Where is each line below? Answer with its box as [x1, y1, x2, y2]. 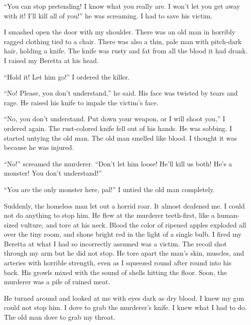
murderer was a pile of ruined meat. [4, 276, 110, 287]
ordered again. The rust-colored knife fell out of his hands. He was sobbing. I [4, 123, 232, 133]
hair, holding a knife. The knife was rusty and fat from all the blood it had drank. [4, 46, 248, 56]
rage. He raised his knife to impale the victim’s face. [4, 97, 158, 107]
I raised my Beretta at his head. [4, 55, 99, 65]
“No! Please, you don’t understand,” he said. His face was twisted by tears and [4, 88, 238, 98]
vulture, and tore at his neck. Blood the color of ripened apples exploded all [20, 219, 246, 229]
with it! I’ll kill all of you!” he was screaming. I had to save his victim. [4, 10, 213, 20]
